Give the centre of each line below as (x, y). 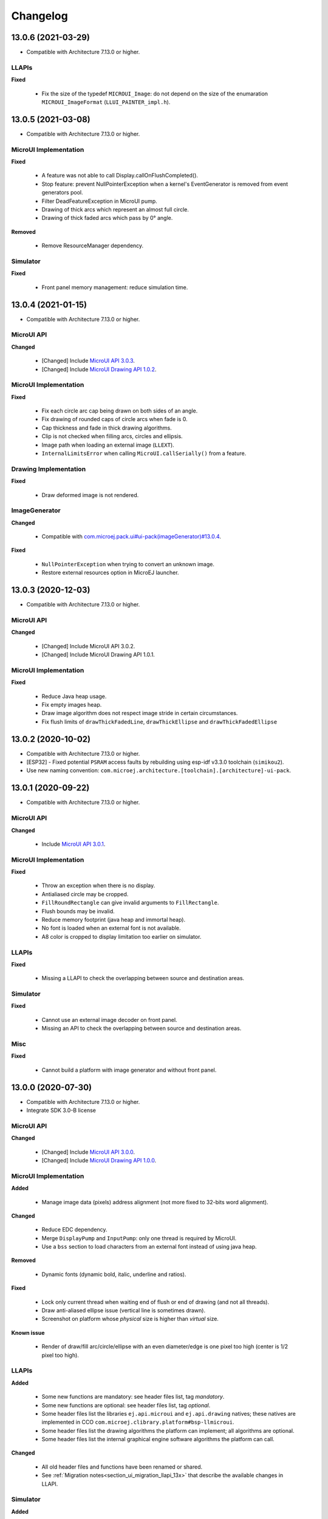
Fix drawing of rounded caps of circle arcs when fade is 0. (114, 419)
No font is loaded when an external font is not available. (111, 928)
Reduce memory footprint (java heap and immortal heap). (113, 919)
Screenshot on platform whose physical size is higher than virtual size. (130, 1319)
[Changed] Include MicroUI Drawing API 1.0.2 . (99, 369)
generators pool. (62, 193)
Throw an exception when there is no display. (98, 886)
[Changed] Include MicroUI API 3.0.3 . (88, 361)
